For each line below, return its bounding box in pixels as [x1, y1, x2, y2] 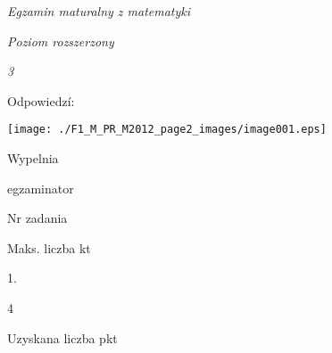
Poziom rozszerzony [7, 31, 114, 50]
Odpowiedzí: [7, 91, 75, 110]
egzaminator [7, 178, 74, 197]
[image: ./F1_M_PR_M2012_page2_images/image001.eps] [7, 123, 327, 136]
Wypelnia [7, 149, 59, 168]
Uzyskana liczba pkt [7, 328, 118, 347]
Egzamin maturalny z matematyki [7, 2, 191, 20]
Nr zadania [7, 209, 68, 227]
